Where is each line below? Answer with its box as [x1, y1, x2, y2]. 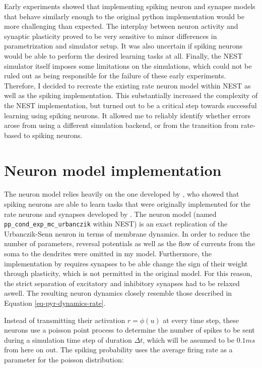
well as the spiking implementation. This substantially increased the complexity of [4, 90, 258, 101]
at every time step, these [163, 314, 239, 325]
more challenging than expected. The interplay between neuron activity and [4, 21, 238, 31]
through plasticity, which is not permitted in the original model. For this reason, [4, 268, 252, 279]
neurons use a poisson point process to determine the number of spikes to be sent [4, 325, 255, 335]
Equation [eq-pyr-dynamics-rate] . [4, 298, 106, 308]
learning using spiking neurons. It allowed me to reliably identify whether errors [4, 110, 251, 120]
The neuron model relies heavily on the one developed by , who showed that [4, 189, 239, 199]
